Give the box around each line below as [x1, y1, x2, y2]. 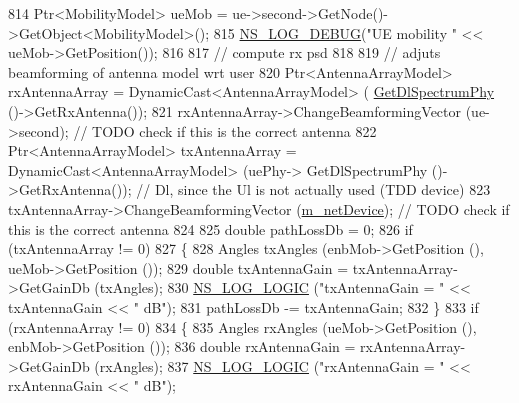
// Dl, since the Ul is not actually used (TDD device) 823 [136, 179, 491, 200]
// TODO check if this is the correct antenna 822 [73, 120, 377, 141]
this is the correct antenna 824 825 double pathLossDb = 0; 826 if [8, 218, 413, 239]
